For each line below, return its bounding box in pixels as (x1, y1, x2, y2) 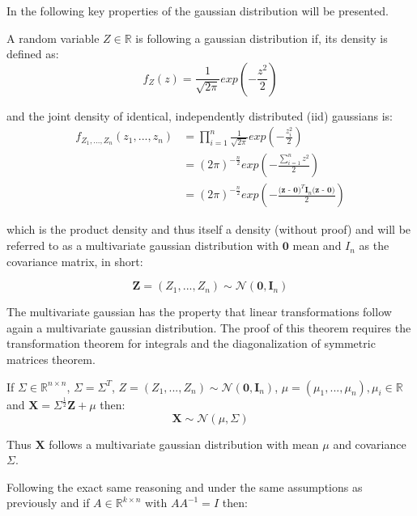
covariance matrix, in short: (6, 252, 143, 269)
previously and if (6, 494, 90, 511)
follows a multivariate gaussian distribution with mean (49, 435, 319, 452)
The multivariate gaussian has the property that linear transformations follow (6, 303, 392, 320)
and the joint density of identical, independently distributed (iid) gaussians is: (6, 107, 393, 124)
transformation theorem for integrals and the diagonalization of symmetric (6, 335, 376, 352)
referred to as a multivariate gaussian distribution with (6, 237, 279, 254)
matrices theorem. (6, 351, 96, 368)
